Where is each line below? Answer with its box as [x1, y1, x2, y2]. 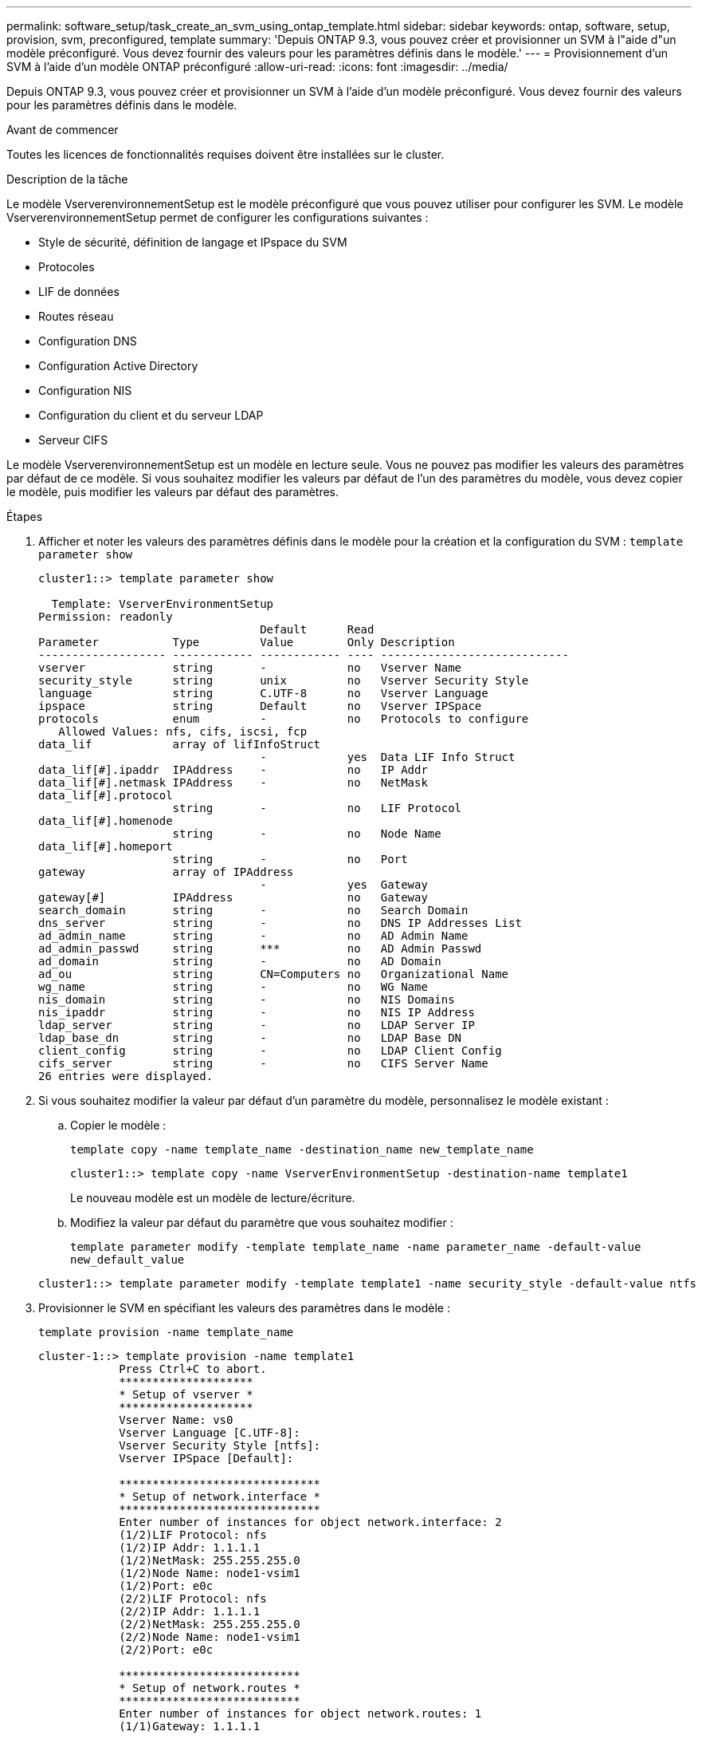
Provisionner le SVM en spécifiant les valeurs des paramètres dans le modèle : [38, 1301, 450, 1315]
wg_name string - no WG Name [38, 980, 428, 993]
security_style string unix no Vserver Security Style [38, 674, 529, 687]
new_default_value [70, 1253, 185, 1266]
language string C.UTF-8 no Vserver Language [38, 687, 488, 700]
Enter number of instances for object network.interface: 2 [119, 1516, 502, 1528]
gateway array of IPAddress [38, 866, 294, 878]
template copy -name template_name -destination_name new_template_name [70, 1143, 534, 1156]
